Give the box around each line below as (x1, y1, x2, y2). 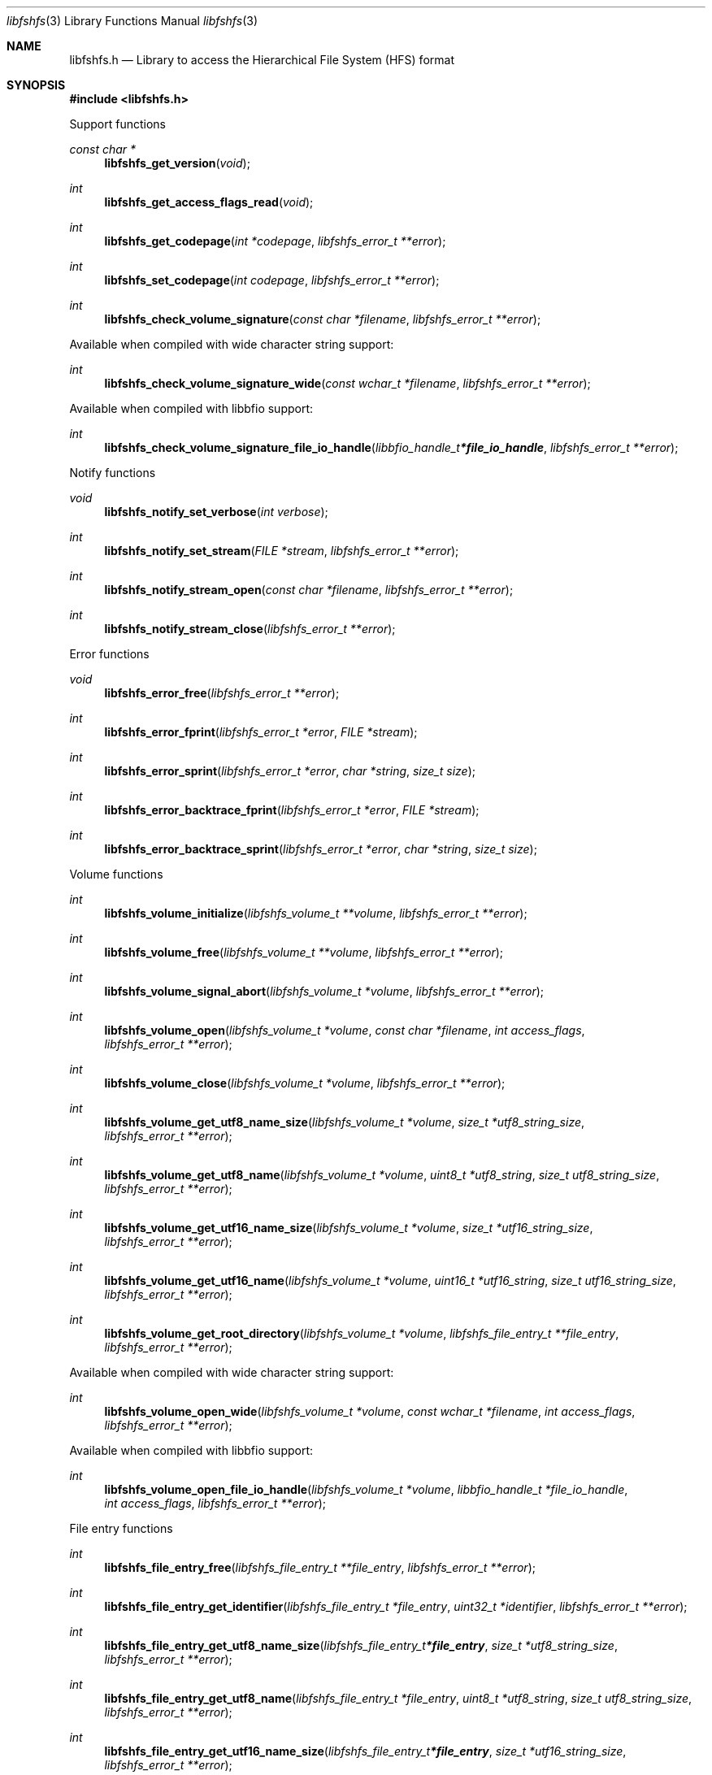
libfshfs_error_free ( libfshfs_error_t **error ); (104, 686, 340, 700)
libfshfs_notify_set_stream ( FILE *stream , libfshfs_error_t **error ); (104, 544, 459, 558)
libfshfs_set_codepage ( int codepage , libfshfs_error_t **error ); (104, 273, 440, 287)
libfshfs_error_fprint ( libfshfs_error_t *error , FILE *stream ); (104, 725, 418, 739)
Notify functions (69, 466, 156, 480)
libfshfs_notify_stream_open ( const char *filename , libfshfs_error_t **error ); (104, 583, 514, 597)
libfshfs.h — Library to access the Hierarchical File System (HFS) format (69, 53, 454, 67)
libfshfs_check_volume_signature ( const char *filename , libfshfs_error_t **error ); (104, 312, 541, 326)
